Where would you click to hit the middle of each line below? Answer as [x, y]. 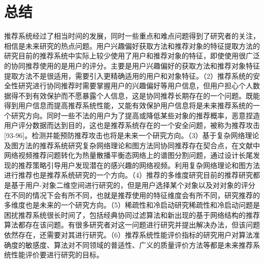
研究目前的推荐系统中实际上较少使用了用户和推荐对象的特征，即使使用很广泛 [132, 56]
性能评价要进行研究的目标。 [57, 255]
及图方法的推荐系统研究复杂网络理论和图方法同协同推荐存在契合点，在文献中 [132, 145]
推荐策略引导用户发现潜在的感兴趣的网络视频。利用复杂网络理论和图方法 [139, 165]
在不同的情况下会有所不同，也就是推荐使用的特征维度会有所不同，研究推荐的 [132, 195]
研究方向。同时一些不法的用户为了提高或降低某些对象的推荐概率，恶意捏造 [135, 115]
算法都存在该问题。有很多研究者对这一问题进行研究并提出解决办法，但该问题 [132, 225]
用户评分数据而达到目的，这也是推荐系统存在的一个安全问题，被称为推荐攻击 [132, 125]
